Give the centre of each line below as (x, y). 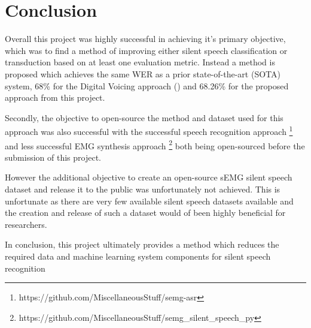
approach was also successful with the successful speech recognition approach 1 (149, 130)
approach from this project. (55, 97)
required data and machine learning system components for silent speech (138, 256)
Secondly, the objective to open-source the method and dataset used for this (144, 117)
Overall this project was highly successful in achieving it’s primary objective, (145, 39)
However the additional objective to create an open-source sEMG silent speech (149, 177)
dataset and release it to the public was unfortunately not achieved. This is (143, 189)
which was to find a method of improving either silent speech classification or (146, 50)
